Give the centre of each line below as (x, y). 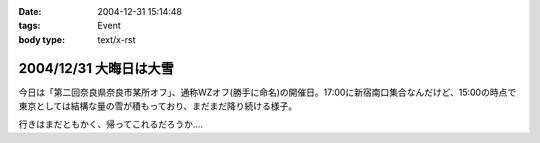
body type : (41, 39)
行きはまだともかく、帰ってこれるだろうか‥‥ (111, 124)
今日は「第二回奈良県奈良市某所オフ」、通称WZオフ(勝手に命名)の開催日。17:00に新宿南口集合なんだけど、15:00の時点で (267, 92)
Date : (30, 11)
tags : (29, 26)
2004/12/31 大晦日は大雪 (96, 68)
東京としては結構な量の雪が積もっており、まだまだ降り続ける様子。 (158, 106)
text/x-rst (116, 39)
